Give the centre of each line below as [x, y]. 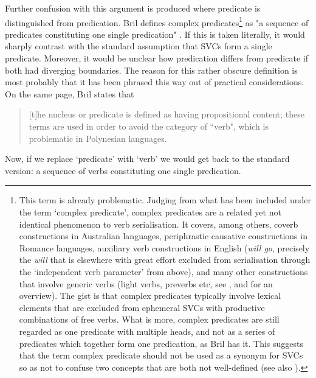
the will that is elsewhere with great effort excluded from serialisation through [165, 260]
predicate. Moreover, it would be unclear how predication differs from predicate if [156, 58]
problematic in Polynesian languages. [98, 138]
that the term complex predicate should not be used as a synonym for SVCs [161, 355]
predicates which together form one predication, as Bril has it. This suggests [161, 343]
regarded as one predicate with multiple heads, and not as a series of [147, 331]
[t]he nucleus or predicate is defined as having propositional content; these [167, 114]
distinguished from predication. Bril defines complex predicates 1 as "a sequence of [157, 21]
